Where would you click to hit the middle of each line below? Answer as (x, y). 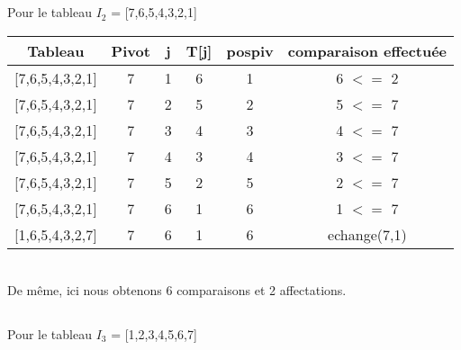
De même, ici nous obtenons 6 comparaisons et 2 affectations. (177, 289)
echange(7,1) (367, 234)
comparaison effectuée (367, 50)
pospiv (250, 50)
